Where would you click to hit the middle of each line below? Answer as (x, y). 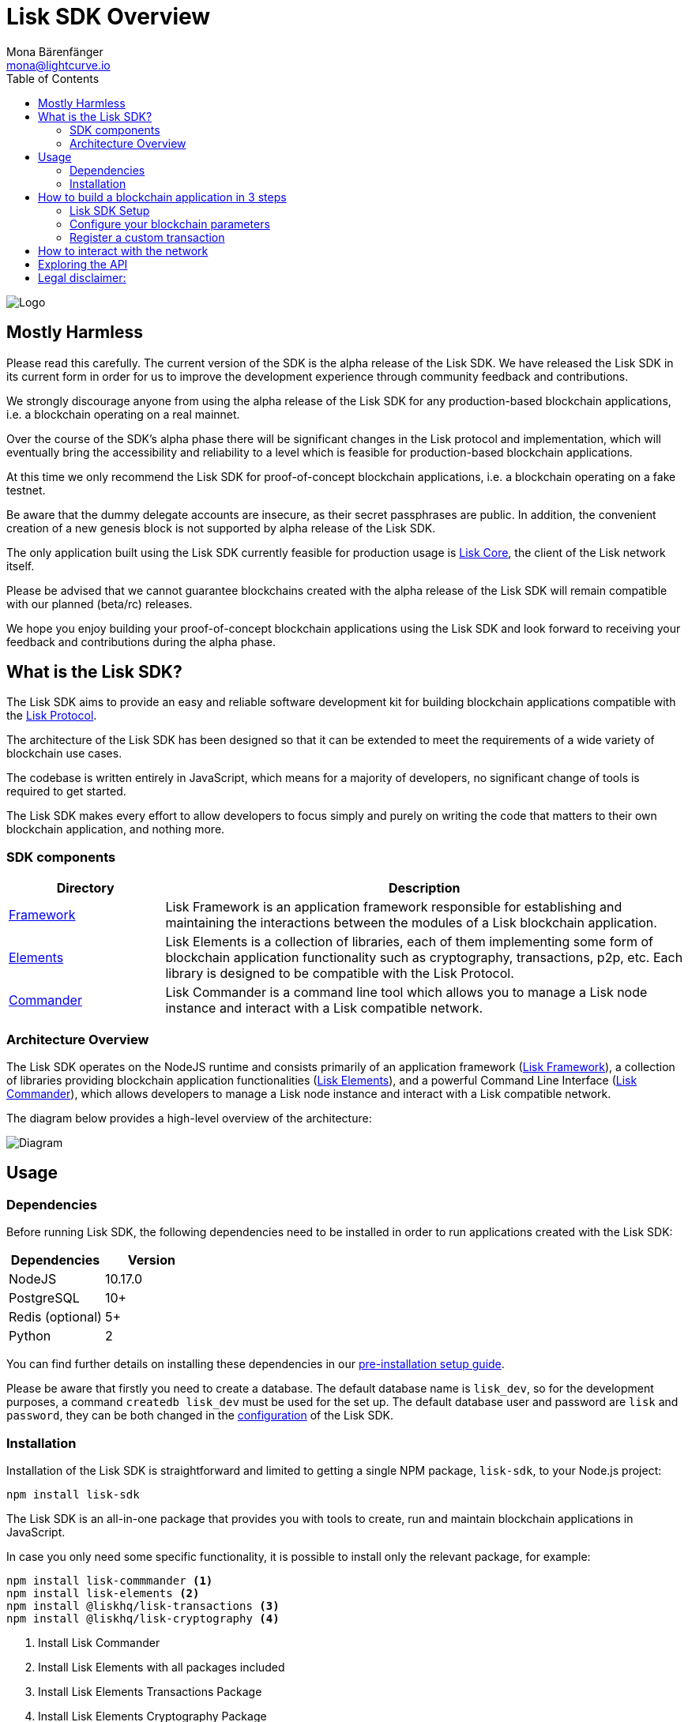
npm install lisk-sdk (73, 1494)
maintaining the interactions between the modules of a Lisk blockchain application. (411, 923)
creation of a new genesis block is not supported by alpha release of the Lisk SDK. (221, 528)
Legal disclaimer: (82, 277)
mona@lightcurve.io (58, 65)
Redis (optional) (55, 1317)
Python (30, 1336)
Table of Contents (53, 78)
